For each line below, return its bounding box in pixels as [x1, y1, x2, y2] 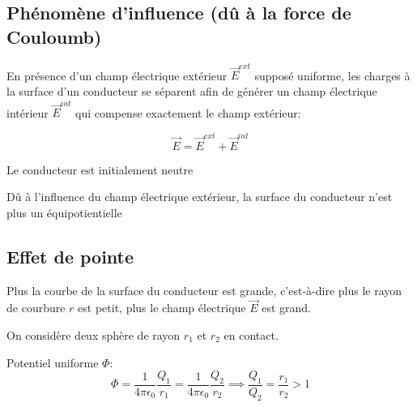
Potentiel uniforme [6, 353, 99, 371]
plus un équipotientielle [6, 203, 122, 221]
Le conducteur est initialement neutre [6, 161, 194, 178]
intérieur [6, 104, 49, 121]
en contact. [223, 326, 279, 343]
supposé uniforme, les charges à [254, 66, 411, 84]
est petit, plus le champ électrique [78, 299, 246, 316]
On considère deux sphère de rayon [6, 326, 181, 343]
